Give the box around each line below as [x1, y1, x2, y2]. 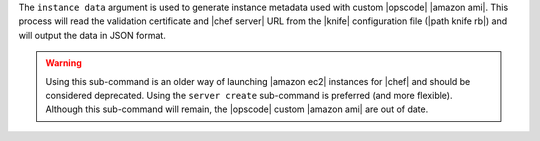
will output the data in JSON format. [18, 29, 167, 41]
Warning [45, 57, 82, 69]
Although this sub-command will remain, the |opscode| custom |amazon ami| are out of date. [45, 103, 429, 115]
